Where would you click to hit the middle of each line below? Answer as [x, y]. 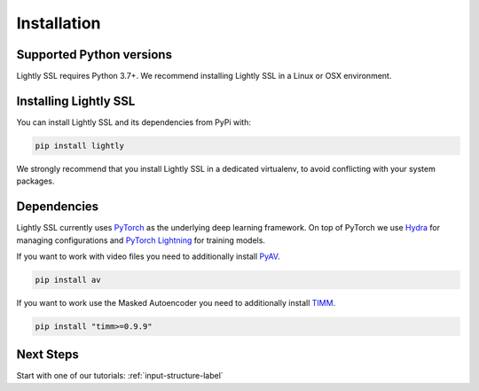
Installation [59, 23]
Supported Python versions [94, 55]
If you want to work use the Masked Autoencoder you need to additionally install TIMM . [176, 302]
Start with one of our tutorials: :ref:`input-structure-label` [120, 376]
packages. [35, 181]
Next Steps [47, 355]
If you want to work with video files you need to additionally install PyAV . [148, 256]
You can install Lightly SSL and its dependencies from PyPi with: [134, 122]
